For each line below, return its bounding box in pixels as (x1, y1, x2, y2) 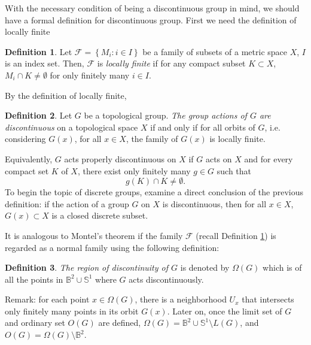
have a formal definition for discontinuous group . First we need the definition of (5, 13, 297, 26)
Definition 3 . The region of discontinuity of (5, 261, 169, 274)
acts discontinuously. (129, 273, 204, 285)
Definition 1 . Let (5, 45, 72, 57)
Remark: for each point (5, 293, 90, 305)
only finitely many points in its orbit (5, 304, 139, 317)
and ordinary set (5, 316, 65, 329)
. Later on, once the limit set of (167, 304, 282, 317)
